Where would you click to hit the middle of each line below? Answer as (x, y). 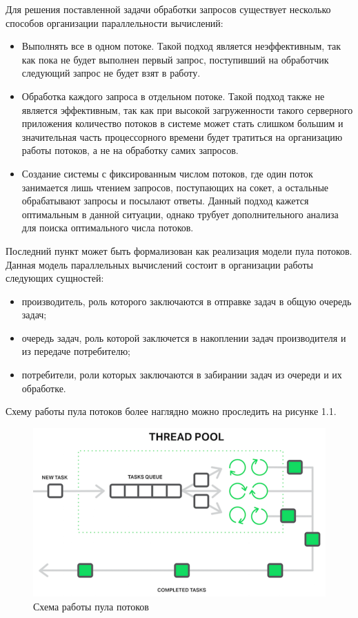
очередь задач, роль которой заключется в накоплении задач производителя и (184, 337)
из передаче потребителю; (76, 351)
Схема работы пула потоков (91, 606)
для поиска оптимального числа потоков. (108, 228)
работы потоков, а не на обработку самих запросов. (130, 150)
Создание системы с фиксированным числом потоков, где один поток (167, 173)
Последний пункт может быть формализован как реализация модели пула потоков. (179, 250)
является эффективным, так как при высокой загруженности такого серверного (187, 109)
